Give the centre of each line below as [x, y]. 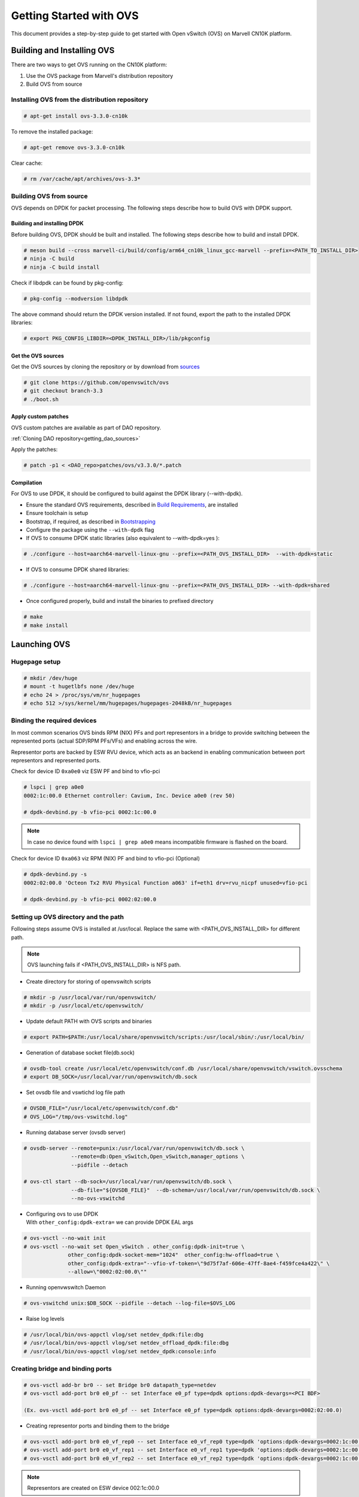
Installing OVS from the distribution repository [80, 100]
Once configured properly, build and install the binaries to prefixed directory [120, 601]
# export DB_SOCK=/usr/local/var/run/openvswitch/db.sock [110, 1077]
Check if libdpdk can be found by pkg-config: [67, 283]
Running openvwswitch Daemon [66, 1287]
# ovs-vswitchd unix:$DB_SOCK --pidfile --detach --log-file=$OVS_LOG [130, 1303]
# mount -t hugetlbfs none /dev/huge [79, 687]
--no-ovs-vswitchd [98, 1198]
